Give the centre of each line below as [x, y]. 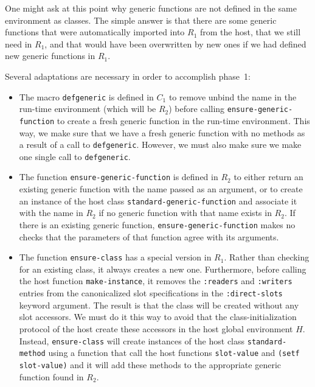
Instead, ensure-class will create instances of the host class [132, 340]
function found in [51, 376]
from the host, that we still [251, 32]
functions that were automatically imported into [95, 32]
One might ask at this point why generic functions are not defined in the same [151, 8]
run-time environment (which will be [88, 109]
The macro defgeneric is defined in [86, 96]
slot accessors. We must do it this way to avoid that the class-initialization [158, 317]
